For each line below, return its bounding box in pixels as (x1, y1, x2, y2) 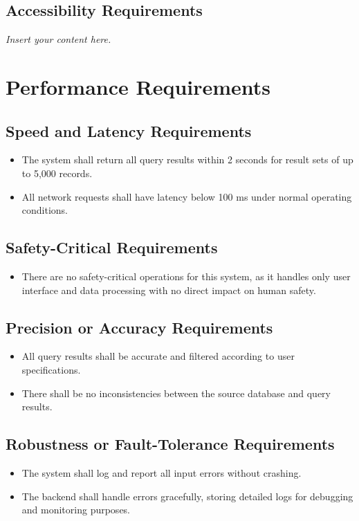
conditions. (21, 203, 68, 217)
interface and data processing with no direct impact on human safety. (21, 282, 316, 297)
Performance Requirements (6, 72, 271, 100)
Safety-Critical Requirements (6, 237, 218, 258)
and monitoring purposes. (21, 502, 131, 517)
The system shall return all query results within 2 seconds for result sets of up (21, 152, 353, 167)
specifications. (21, 362, 81, 376)
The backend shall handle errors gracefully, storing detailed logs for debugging (21, 488, 353, 503)
